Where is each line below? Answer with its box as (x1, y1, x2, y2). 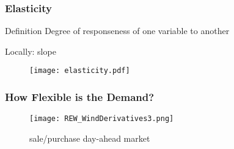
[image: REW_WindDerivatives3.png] (29, 114, 174, 123)
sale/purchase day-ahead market (29, 131, 150, 144)
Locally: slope (5, 44, 56, 57)
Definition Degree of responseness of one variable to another (5, 24, 230, 37)
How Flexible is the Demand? (5, 89, 155, 104)
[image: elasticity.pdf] (29, 66, 130, 75)
